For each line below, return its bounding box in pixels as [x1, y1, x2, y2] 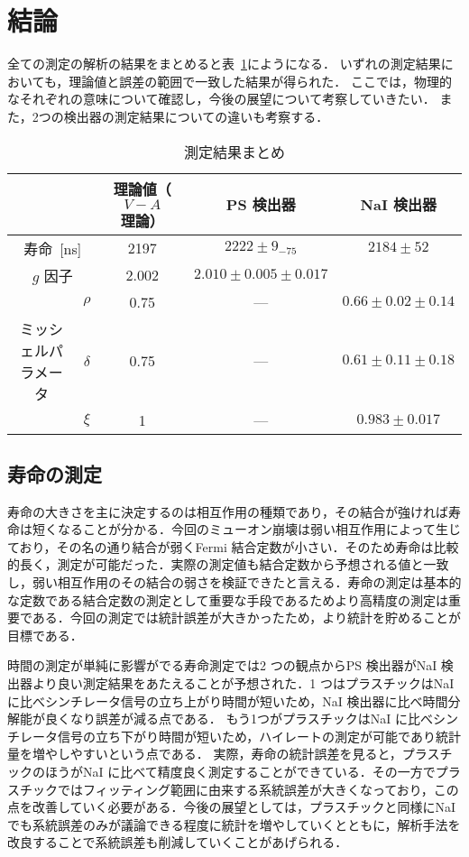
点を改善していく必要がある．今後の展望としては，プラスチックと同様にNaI [7, 797, 456, 816]
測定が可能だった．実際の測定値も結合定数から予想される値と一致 [57, 555, 449, 574]
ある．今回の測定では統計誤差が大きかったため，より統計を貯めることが [32, 608, 461, 627]
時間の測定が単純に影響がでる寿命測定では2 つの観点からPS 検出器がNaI [7, 656, 437, 675]
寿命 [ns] [23, 237, 82, 259]
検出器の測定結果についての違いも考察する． [63, 106, 329, 125]
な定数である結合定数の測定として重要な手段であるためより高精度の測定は [7, 590, 449, 609]
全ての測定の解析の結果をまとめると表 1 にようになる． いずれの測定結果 [7, 54, 441, 73]
